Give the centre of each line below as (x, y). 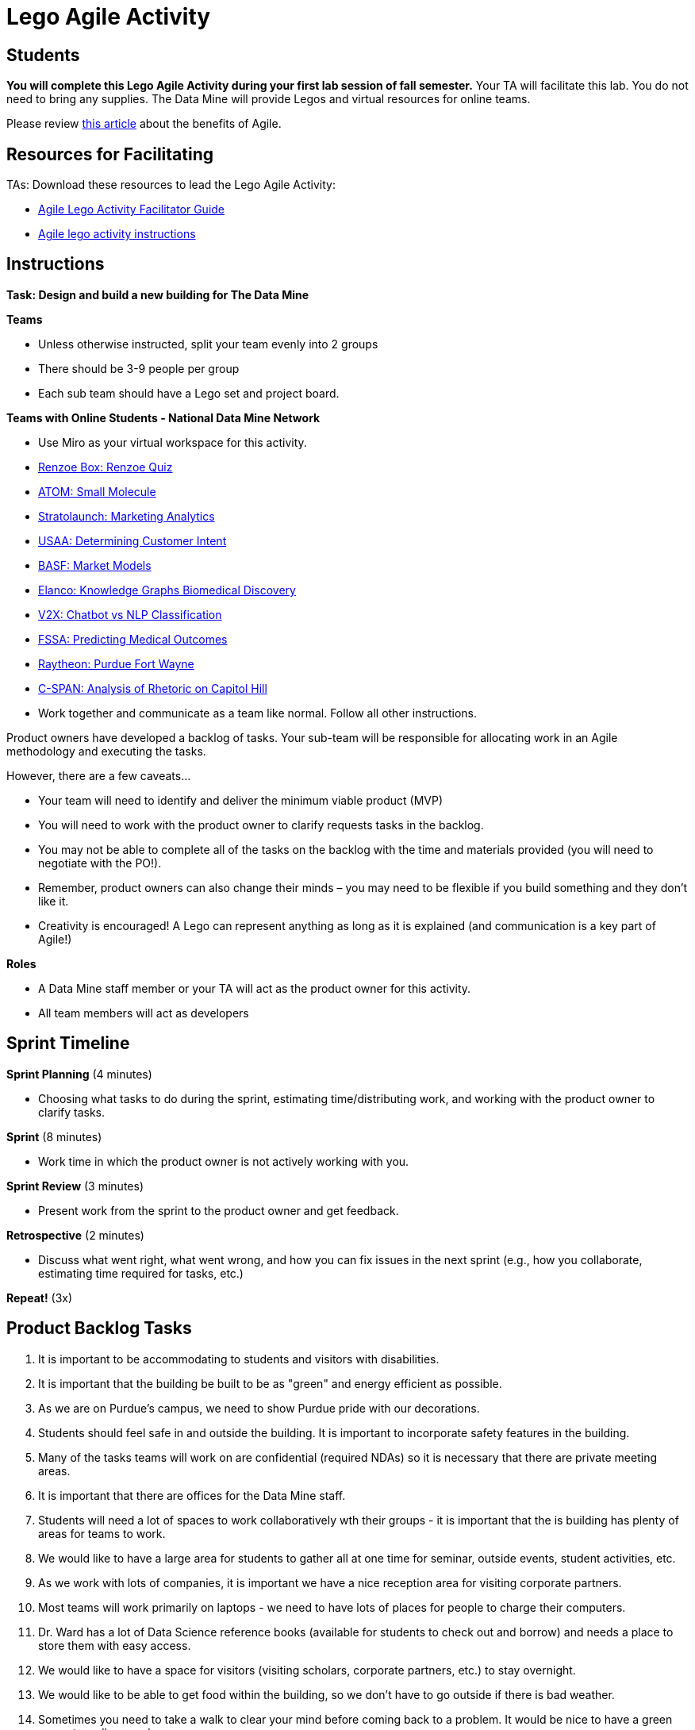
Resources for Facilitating (110, 154)
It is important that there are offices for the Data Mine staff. (192, 1495)
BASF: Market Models (95, 565)
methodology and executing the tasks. (106, 751)
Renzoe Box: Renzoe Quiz (106, 467)
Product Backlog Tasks (99, 1328)
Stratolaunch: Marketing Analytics (127, 516)
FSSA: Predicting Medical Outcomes (133, 639)
